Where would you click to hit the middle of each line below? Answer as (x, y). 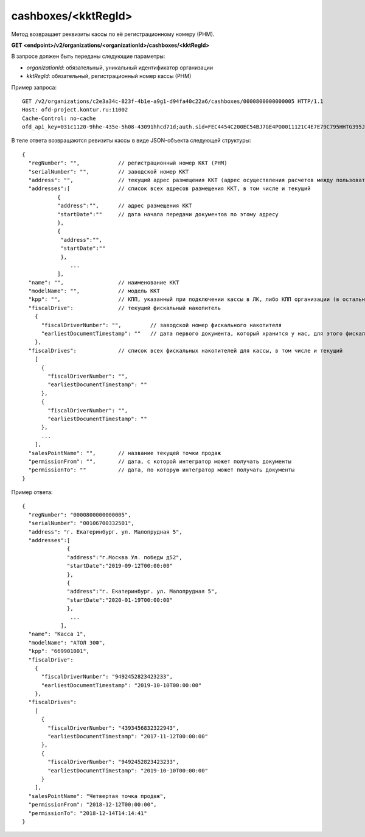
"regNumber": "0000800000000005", (80, 514)
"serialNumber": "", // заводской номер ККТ (109, 171)
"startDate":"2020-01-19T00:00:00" (120, 600)
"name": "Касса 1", (57, 634)
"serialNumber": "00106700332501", (82, 523)
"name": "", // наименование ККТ (104, 282)
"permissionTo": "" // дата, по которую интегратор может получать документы (162, 470)
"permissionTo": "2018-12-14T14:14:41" (88, 813)
